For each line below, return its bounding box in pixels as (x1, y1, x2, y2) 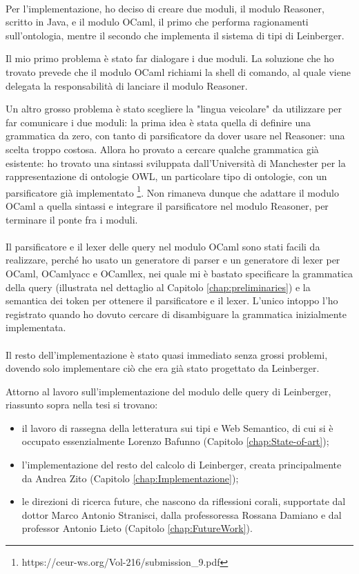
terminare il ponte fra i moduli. (6, 212, 138, 226)
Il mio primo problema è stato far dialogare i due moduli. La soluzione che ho (6, 51, 334, 66)
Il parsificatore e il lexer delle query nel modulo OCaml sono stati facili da (6, 239, 320, 253)
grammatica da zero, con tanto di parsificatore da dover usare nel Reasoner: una (6, 128, 345, 143)
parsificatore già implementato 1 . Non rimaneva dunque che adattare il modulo (6, 183, 339, 199)
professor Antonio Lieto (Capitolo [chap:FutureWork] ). (21, 521, 253, 535)
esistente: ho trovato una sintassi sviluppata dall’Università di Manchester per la (6, 155, 346, 170)
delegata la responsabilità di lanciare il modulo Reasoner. (6, 78, 248, 92)
